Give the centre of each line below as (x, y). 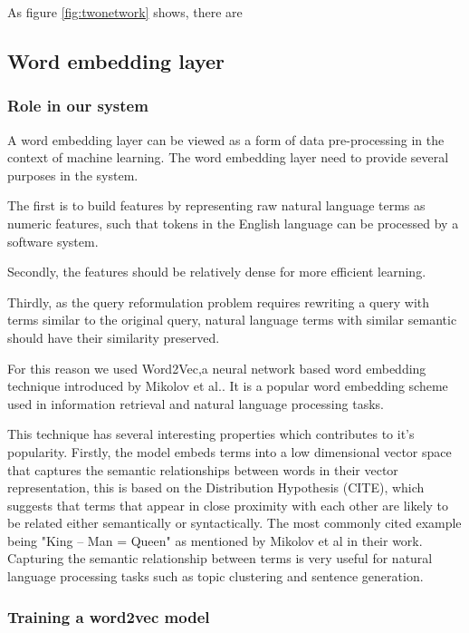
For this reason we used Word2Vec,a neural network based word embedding (217, 368)
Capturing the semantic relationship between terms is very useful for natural (220, 558)
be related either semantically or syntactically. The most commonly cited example (234, 523)
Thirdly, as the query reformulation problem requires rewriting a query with (219, 302)
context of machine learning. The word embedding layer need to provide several (228, 157)
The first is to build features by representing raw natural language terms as (216, 205)
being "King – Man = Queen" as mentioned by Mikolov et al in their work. (215, 540)
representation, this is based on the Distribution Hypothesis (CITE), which (216, 487)
